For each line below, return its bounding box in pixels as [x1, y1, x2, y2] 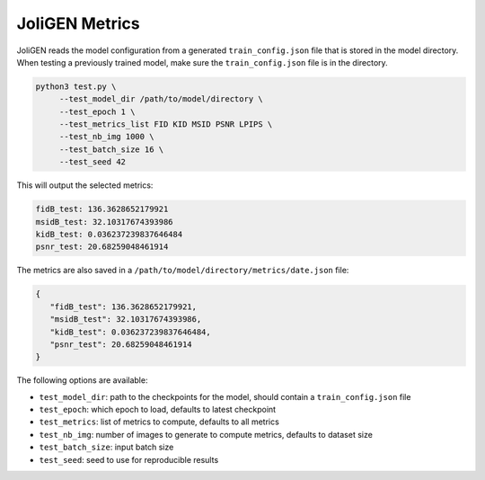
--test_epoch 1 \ [58, 106, 136, 117]
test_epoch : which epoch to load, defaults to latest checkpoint [39, 404, 277, 415]
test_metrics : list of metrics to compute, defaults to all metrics [39, 416, 280, 427]
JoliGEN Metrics [16, 13, 140, 33]
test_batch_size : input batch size [39, 441, 174, 453]
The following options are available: [16, 375, 148, 386]
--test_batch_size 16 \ [58, 144, 164, 155]
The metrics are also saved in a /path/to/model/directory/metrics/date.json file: [16, 265, 349, 276]
